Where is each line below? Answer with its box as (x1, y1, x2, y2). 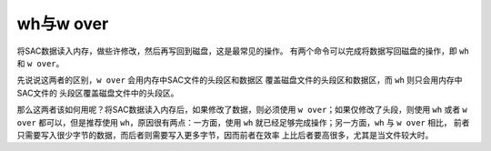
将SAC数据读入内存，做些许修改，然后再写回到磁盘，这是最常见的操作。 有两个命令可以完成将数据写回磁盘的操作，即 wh (16, 45, 470, 56)
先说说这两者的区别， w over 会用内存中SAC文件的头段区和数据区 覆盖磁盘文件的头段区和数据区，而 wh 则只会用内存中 (16, 75, 463, 86)
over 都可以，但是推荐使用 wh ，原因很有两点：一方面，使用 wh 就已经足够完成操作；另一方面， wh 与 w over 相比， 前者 (16, 116, 470, 127)
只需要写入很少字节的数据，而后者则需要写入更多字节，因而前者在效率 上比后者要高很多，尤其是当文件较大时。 (16, 129, 434, 140)
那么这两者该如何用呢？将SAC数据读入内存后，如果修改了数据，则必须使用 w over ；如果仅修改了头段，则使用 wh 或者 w (16, 105, 468, 116)
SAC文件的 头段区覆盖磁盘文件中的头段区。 (16, 87, 179, 98)
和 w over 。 (16, 57, 65, 68)
